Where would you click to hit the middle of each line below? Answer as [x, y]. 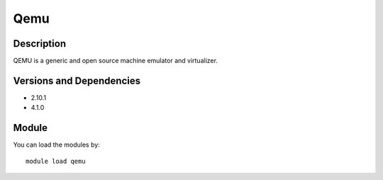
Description [40, 44]
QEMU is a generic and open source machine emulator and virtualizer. [115, 61]
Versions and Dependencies [77, 80]
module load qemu [56, 161]
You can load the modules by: [57, 145]
